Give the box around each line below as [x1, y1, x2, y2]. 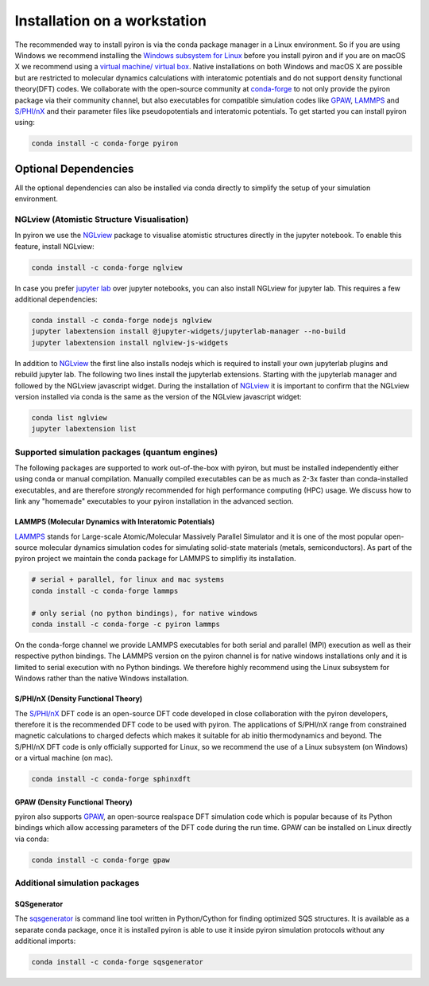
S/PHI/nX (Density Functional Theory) [14, 694, 143, 703]
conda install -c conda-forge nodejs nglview [31, 316, 212, 325]
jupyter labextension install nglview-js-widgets [31, 338, 229, 347]
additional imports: [14, 936, 76, 946]
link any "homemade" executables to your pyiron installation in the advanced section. [14, 497, 294, 506]
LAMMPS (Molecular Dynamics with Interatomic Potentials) [14, 517, 215, 527]
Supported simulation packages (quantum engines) [14, 446, 218, 458]
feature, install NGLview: [14, 241, 95, 251]
